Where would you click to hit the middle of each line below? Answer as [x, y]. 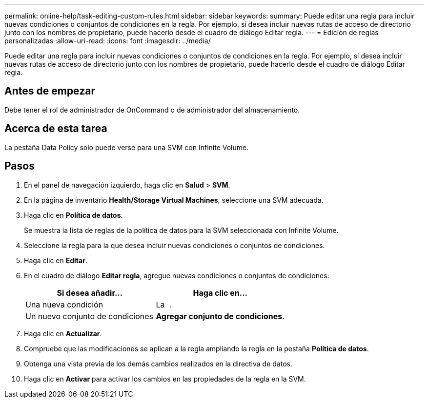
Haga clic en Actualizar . [63, 333]
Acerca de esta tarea [56, 129]
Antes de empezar [50, 91]
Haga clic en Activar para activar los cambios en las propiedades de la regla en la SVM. [165, 379]
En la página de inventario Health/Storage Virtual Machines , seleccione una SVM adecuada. [174, 200]
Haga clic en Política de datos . [73, 215]
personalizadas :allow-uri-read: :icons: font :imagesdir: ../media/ [108, 41]
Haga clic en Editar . [56, 260]
